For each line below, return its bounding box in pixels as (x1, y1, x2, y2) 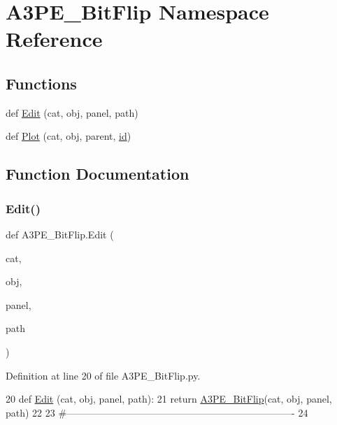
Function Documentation (6, 163, 189, 185)
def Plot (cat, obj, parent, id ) (6, 129, 131, 143)
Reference (6, 24, 103, 53)
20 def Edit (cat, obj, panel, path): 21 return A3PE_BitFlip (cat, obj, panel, (6, 391, 332, 406)
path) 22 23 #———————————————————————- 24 (6, 405, 308, 419)
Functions (6, 72, 77, 94)
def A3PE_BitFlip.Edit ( (6, 226, 114, 241)
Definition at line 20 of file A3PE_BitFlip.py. (6, 368, 201, 382)
